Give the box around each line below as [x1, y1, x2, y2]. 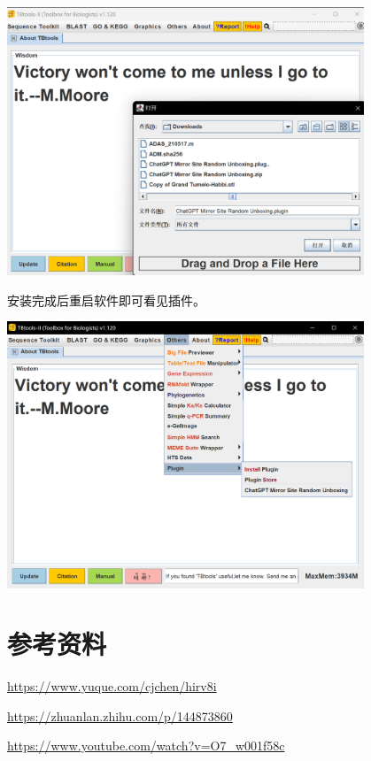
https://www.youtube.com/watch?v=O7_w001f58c [7, 736, 285, 755]
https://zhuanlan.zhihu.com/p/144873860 [7, 706, 233, 725]
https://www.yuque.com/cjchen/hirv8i [7, 677, 217, 696]
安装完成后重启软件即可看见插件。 [7, 290, 205, 309]
